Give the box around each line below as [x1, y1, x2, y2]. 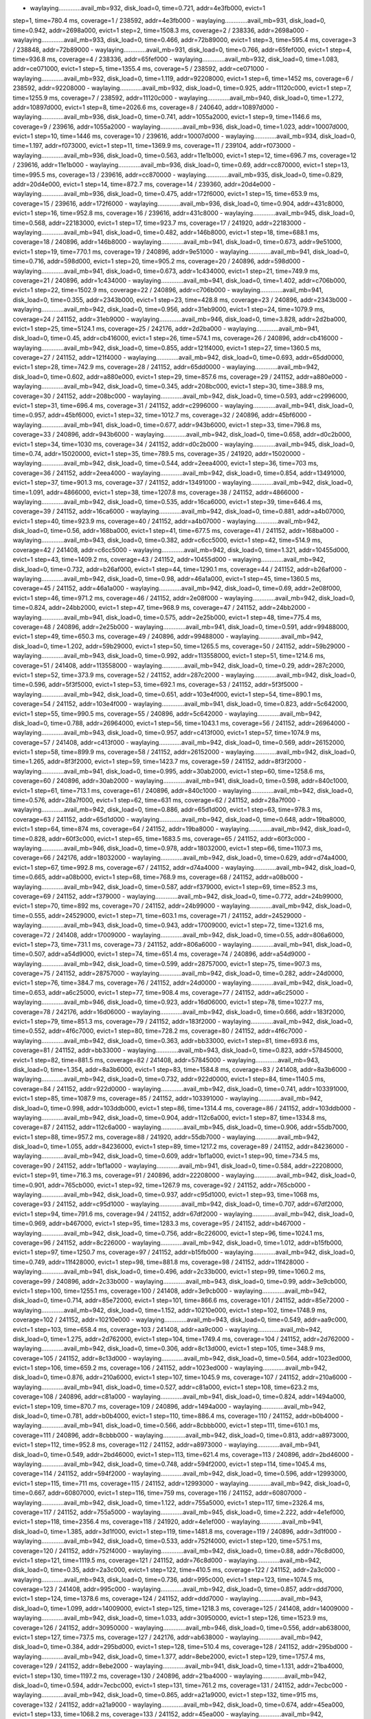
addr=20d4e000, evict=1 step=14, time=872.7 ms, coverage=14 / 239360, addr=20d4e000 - [12, 180, 276, 188]
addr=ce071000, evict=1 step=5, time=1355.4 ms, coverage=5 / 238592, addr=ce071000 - [12, 65, 269, 73]
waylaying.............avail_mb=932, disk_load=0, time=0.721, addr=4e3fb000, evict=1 [30, 4, 266, 12]
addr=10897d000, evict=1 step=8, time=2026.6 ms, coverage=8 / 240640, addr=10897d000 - [12, 103, 279, 111]
